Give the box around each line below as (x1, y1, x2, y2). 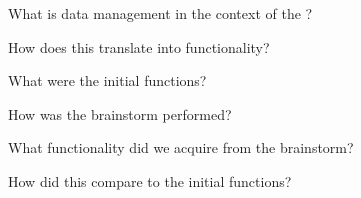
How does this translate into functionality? (8, 36, 270, 57)
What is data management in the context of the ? (8, 3, 313, 23)
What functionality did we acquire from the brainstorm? (8, 137, 354, 158)
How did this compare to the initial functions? (8, 170, 292, 191)
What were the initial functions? (8, 70, 207, 91)
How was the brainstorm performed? (8, 103, 232, 124)
